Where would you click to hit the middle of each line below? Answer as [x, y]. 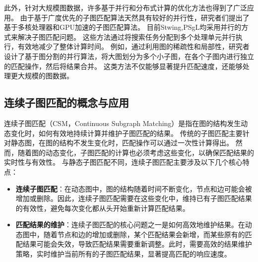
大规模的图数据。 [45, 76]
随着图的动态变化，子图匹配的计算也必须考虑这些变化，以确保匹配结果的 [136, 152]
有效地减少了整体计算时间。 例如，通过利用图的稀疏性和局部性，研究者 [133, 46]
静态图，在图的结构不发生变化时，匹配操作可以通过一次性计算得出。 [122, 143]
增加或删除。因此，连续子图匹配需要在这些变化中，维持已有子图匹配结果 [134, 198]
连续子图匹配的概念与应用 [66, 102]
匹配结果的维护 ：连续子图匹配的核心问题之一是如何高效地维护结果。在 [130, 225]
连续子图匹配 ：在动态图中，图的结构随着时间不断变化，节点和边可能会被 [134, 188]
